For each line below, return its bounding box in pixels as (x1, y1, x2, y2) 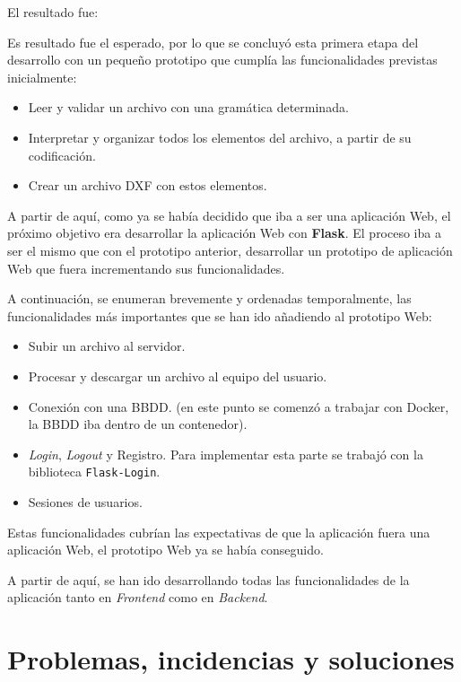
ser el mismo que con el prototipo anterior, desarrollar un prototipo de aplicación (7, 240, 453, 259)
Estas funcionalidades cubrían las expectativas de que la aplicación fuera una (7, 522, 431, 541)
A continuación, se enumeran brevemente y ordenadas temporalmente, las (7, 289, 412, 308)
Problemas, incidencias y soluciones (7, 641, 455, 678)
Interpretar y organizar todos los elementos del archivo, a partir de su (28, 127, 412, 146)
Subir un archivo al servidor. (28, 337, 186, 355)
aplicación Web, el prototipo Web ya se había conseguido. (7, 540, 324, 559)
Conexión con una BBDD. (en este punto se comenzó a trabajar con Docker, (28, 397, 449, 415)
